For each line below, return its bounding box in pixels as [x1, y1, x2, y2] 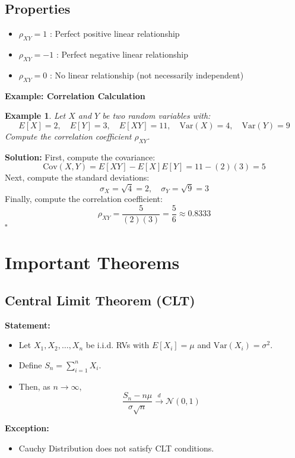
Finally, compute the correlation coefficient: [5, 192, 163, 205]
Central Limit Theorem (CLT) [5, 290, 195, 309]
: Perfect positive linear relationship [49, 27, 180, 40]
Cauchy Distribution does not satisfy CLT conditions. [18, 441, 214, 454]
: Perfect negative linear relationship [56, 48, 188, 60]
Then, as [18, 380, 50, 392]
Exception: [5, 422, 49, 434]
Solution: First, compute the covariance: [5, 150, 156, 163]
